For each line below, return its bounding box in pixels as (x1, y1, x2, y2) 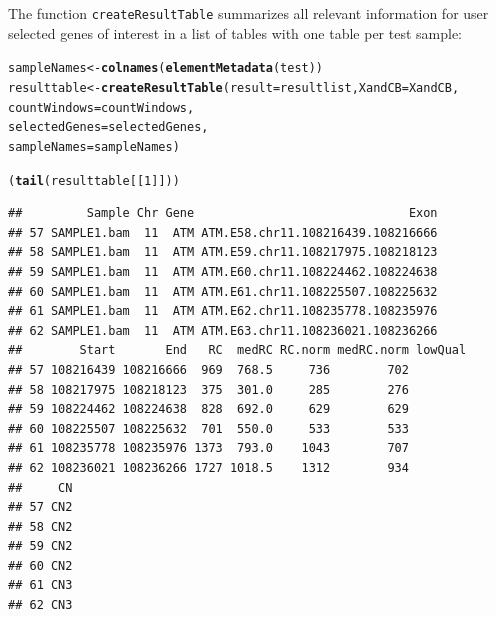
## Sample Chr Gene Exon (8, 206, 438, 221)
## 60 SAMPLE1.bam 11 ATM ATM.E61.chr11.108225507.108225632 (8, 284, 438, 299)
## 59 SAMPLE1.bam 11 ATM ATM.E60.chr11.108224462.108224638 (8, 264, 438, 279)
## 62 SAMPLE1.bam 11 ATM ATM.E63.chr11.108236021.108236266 (8, 323, 438, 338)
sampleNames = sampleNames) (8, 139, 180, 154)
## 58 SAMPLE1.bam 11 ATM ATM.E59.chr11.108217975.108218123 (8, 245, 438, 260)
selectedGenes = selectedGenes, (8, 120, 209, 135)
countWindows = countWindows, (8, 100, 195, 115)
